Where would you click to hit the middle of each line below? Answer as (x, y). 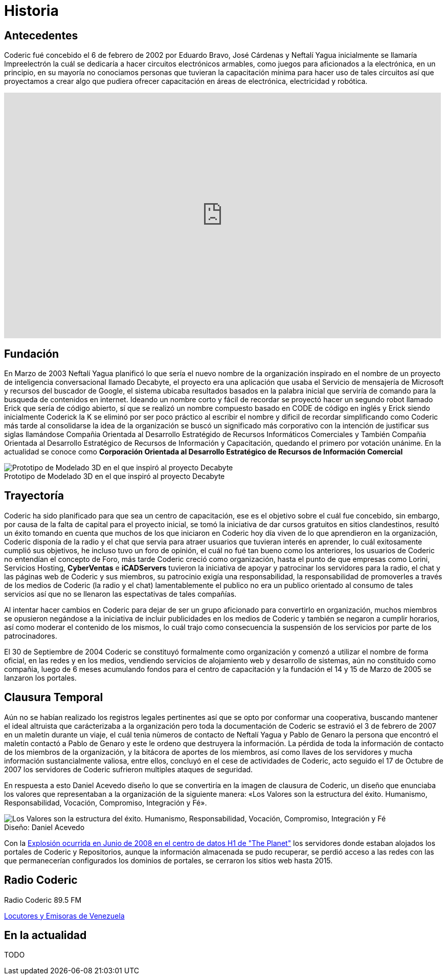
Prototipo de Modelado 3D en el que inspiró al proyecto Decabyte (115, 476)
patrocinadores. (31, 636)
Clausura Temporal (54, 698)
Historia (31, 11)
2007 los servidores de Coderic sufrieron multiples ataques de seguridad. (129, 769)
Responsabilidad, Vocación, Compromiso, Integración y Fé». (106, 802)
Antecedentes (41, 35)
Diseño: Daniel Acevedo (44, 827)
